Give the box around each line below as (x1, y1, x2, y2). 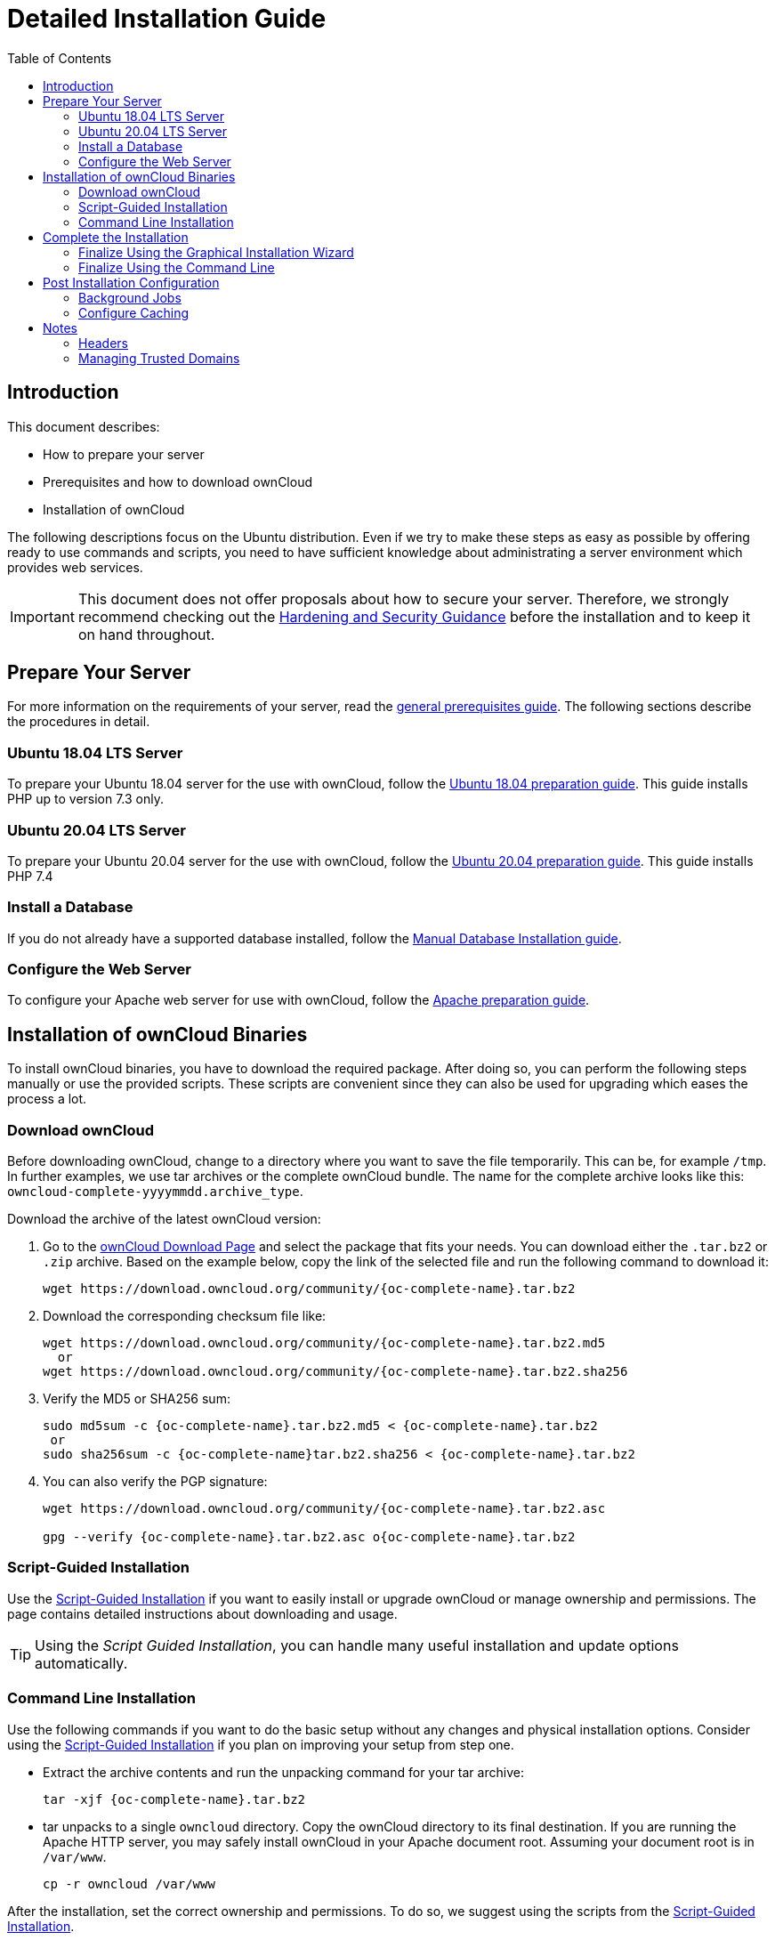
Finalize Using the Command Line (78, 259, 275, 275)
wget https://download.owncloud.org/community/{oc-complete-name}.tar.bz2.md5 (43, 1336, 606, 1351)
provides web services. (7, 559, 143, 575)
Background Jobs (78, 289, 182, 305)
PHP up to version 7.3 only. (7, 791, 165, 807)
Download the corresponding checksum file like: (43, 1308, 327, 1324)
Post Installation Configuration (43, 274, 220, 290)
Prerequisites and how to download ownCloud (43, 473, 312, 489)
